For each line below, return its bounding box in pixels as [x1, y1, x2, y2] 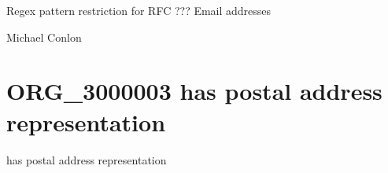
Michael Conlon [6, 28, 82, 45]
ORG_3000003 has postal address [6, 75, 382, 107]
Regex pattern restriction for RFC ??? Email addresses [6, 2, 272, 18]
